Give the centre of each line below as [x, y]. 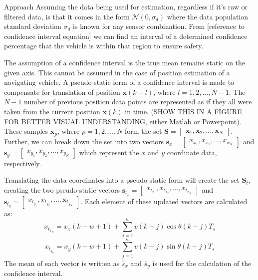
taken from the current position [52, 111]
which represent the [109, 152]
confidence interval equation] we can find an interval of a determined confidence [126, 36]
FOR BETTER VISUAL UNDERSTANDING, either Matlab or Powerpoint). [123, 121]
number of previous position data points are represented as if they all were [138, 102]
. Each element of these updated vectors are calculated [164, 201]
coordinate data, [192, 152]
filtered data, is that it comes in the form [67, 16]
